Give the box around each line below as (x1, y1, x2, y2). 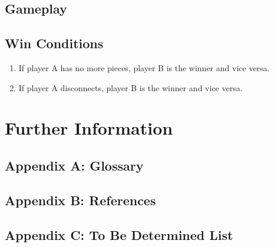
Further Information (5, 116, 173, 140)
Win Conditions (5, 34, 104, 52)
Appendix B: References (5, 191, 156, 209)
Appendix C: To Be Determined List (5, 225, 233, 243)
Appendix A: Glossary (5, 156, 144, 174)
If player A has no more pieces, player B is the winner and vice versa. (18, 61, 270, 74)
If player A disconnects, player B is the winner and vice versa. (18, 81, 243, 94)
